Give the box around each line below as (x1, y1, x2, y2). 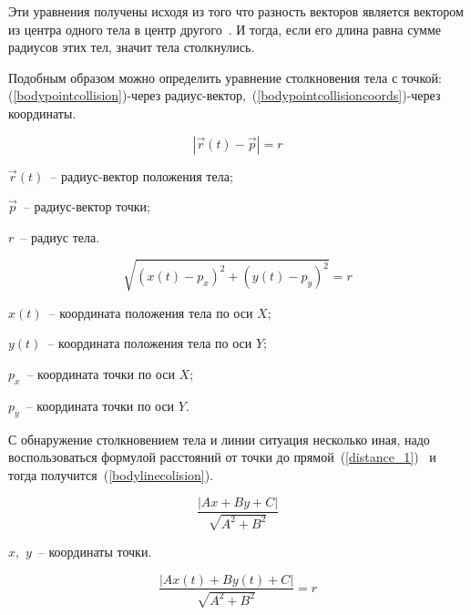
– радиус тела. (20, 227, 100, 246)
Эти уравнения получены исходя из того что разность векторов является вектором (8, 2, 464, 20)
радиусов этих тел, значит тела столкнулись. (8, 37, 255, 56)
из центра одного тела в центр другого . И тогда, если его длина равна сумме (8, 19, 441, 38)
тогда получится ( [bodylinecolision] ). (8, 465, 214, 484)
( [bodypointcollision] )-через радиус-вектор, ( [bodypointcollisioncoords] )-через (8, 86, 441, 105)
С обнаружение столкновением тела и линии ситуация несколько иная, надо (8, 429, 430, 448)
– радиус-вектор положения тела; (50, 166, 233, 185)
